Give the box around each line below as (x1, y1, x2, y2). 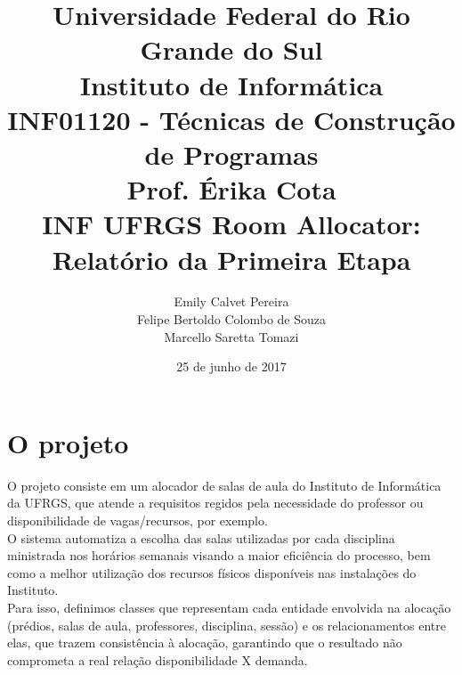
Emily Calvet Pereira (174, 292, 289, 311)
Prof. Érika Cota (126, 171, 336, 207)
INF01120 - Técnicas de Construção (7, 101, 456, 137)
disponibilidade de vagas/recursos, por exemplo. (7, 510, 268, 529)
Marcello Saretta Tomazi (164, 327, 299, 346)
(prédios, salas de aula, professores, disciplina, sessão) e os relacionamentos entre (7, 615, 447, 634)
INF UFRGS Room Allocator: (42, 206, 421, 242)
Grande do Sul (140, 31, 323, 68)
